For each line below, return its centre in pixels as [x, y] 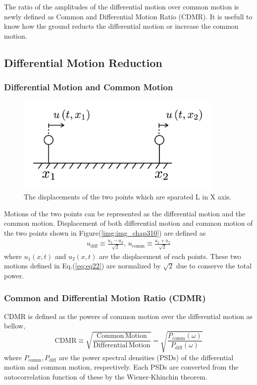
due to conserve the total [214, 266]
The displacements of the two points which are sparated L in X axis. [128, 196]
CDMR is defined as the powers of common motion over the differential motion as [128, 316]
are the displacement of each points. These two [170, 256]
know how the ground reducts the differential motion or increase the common [121, 26]
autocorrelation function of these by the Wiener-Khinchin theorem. [106, 376]
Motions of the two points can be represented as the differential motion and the [125, 213]
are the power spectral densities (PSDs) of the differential [146, 357]
